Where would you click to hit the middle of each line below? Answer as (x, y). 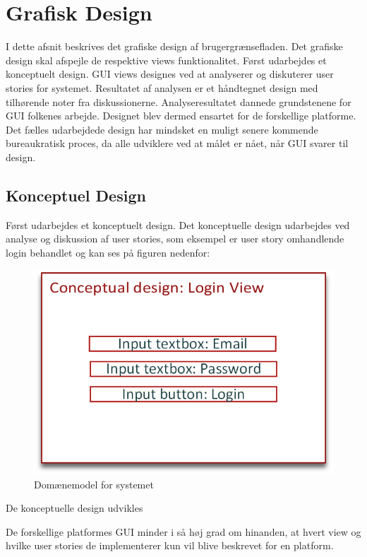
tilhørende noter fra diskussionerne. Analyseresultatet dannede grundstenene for (179, 101)
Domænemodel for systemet (94, 484)
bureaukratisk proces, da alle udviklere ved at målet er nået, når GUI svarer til (177, 143)
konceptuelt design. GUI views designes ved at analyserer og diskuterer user (170, 74)
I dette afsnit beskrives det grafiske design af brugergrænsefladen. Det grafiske (174, 46)
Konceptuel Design (76, 195)
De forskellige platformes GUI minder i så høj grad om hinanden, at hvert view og (183, 531)
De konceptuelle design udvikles (74, 508)
